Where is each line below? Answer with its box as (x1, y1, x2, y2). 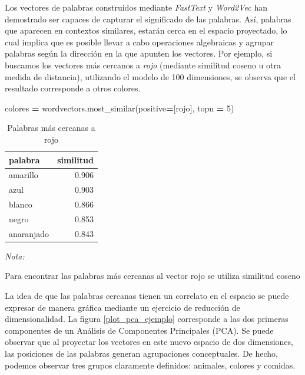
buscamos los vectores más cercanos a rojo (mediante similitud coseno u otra (5, 58, 281, 71)
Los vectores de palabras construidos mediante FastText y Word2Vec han (5, 1, 267, 13)
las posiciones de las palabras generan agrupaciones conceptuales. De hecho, (5, 347, 278, 359)
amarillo (9, 169, 38, 181)
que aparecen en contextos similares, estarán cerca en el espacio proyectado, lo (5, 24, 287, 37)
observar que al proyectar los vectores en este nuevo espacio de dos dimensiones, (5, 335, 293, 348)
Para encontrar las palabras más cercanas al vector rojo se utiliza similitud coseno (5, 269, 300, 282)
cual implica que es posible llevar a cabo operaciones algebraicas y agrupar (5, 35, 274, 48)
